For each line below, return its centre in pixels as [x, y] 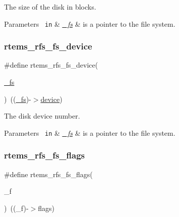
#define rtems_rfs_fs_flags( [48, 174]
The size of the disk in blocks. [50, 7]
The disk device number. [42, 116]
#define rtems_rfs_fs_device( [51, 65]
